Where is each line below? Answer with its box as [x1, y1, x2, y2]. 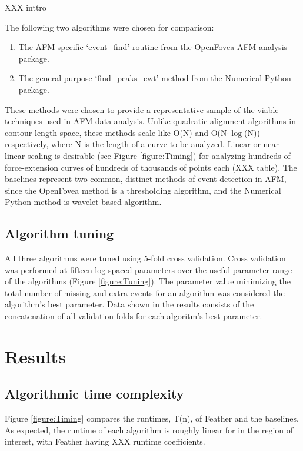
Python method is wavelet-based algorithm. [5, 195, 162, 208]
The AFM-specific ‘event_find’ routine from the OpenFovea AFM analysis [18, 41, 288, 53]
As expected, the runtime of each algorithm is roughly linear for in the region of [5, 423, 294, 436]
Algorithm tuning [5, 224, 114, 243]
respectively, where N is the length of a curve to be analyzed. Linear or [5, 138, 261, 150]
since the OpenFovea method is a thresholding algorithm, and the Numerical [5, 184, 281, 196]
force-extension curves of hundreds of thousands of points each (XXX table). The [5, 161, 297, 173]
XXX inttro [5, 1, 46, 13]
